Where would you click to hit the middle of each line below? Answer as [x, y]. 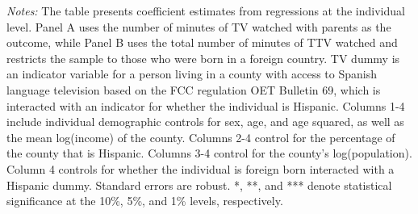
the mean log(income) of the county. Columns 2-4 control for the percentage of [201, 137]
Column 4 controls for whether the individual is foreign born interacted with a [201, 168]
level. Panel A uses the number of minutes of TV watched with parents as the [199, 26]
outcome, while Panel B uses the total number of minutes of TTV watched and [202, 42]
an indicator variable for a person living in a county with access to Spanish [192, 74]
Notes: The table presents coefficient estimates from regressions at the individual [206, 10]
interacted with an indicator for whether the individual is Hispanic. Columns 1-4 [206, 105]
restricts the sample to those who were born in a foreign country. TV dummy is [203, 58]
